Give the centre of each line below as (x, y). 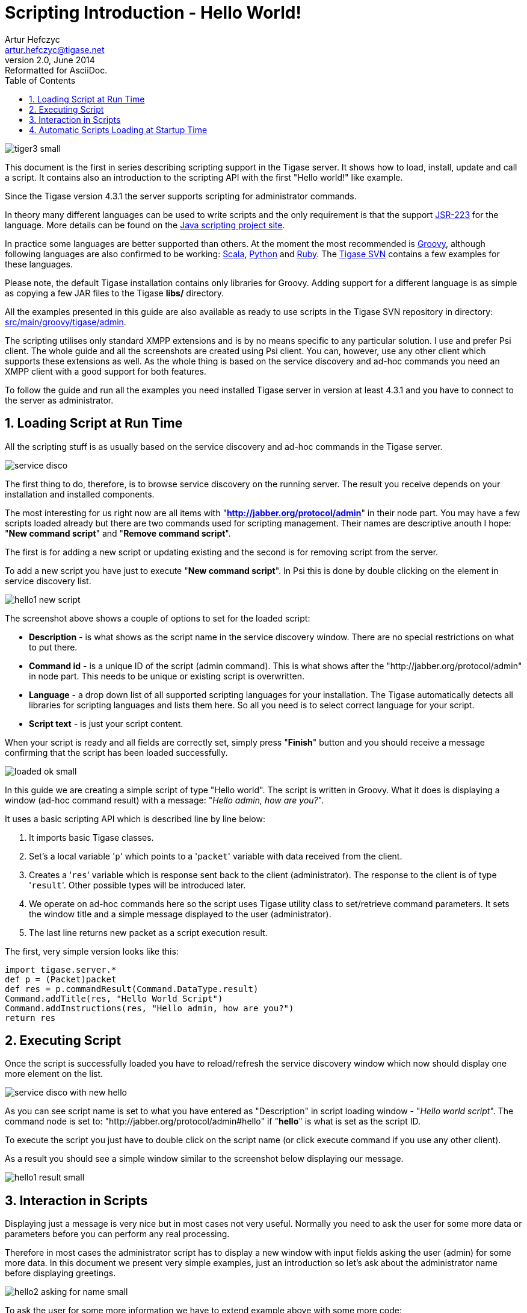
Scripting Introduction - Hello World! (153, 13)
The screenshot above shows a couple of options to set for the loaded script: (158, 618)
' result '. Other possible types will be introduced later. (137, 885)
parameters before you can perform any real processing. (117, 1234)
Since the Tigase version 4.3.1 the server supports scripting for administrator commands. (181, 196)
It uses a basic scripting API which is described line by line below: (135, 819)
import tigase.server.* (61, 969)
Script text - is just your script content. (106, 723)
